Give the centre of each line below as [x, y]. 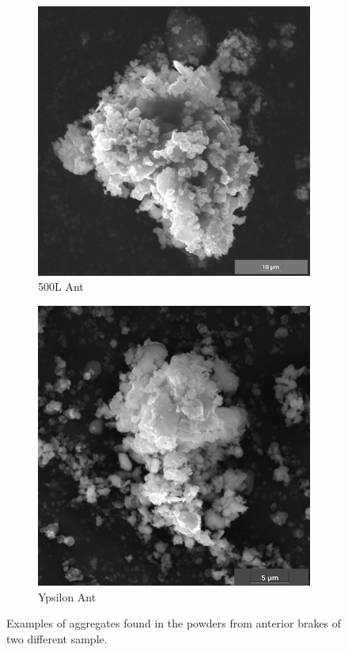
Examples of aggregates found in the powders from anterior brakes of [174, 623]
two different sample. [57, 638]
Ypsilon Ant [67, 596]
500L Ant [61, 286]
